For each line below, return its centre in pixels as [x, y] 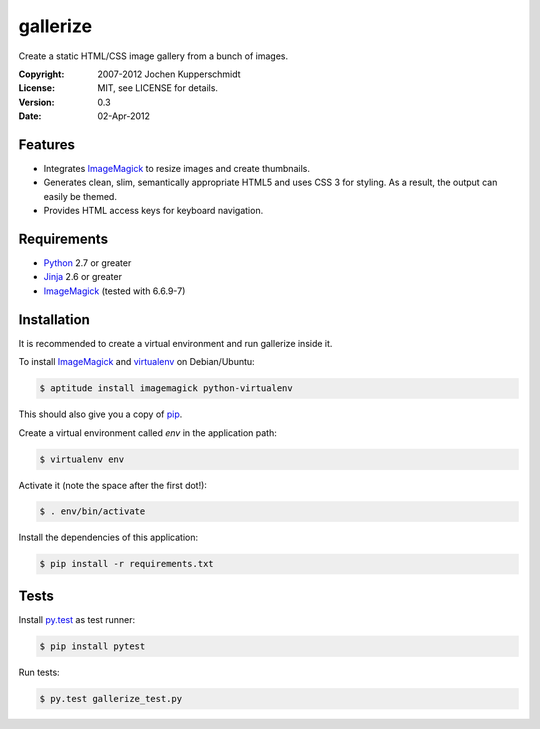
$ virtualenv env [82, 459]
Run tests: [39, 672]
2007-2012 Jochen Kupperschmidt [169, 74]
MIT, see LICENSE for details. [158, 88]
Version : [36, 102]
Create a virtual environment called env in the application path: [147, 432]
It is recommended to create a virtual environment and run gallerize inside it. [175, 343]
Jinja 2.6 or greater [82, 277]
